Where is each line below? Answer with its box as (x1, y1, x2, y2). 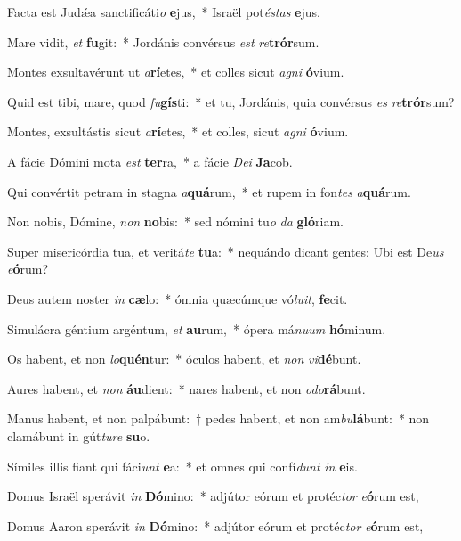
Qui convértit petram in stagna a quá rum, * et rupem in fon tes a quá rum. (7, 182, 411, 201)
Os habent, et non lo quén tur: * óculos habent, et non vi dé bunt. (7, 349, 361, 368)
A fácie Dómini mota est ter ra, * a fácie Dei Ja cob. (7, 152, 293, 170)
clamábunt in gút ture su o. (7, 426, 150, 445)
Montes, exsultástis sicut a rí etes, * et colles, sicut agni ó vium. (7, 122, 349, 141)
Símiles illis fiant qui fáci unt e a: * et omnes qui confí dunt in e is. (7, 456, 358, 475)
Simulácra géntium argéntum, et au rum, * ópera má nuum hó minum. (7, 319, 386, 338)
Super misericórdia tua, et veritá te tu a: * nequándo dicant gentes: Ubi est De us (7, 242, 444, 260)
